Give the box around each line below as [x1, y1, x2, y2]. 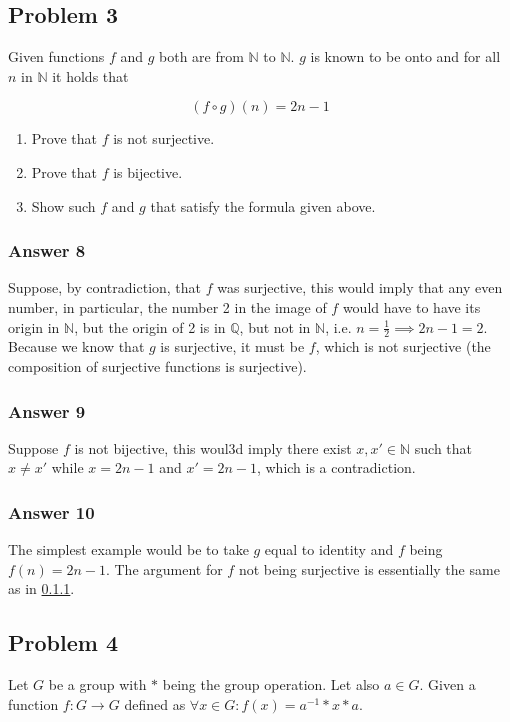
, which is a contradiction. [256, 457, 416, 478]
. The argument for [105, 558, 223, 579]
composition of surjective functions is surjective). [8, 356, 307, 376]
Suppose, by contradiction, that [8, 277, 202, 298]
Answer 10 [8, 499, 95, 524]
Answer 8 [8, 238, 86, 263]
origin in [8, 316, 60, 337]
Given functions [8, 46, 105, 67]
